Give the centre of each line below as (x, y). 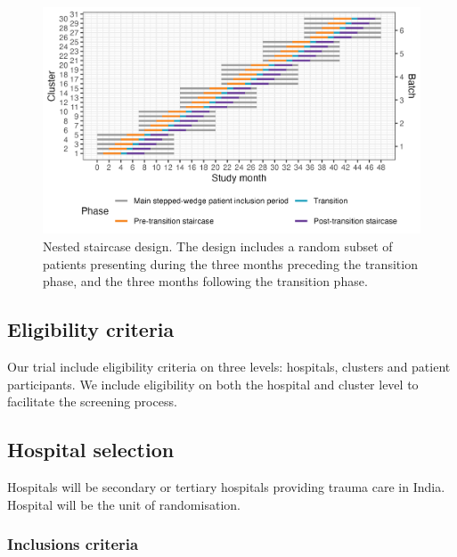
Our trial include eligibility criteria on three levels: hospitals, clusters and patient (229, 367)
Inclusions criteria (73, 544)
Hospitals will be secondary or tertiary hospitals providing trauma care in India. (226, 487)
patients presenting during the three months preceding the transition (230, 263)
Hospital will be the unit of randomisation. (124, 504)
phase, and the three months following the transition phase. (205, 281)
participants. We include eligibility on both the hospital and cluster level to (213, 384)
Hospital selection (91, 450)
